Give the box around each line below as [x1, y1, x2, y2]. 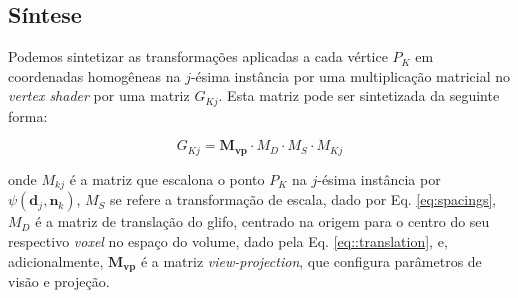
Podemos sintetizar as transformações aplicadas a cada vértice [8, 46, 388, 67]
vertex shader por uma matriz [8, 85, 190, 106]
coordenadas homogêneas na [8, 65, 181, 86]
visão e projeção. [8, 270, 110, 291]
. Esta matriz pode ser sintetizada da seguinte [218, 85, 500, 106]
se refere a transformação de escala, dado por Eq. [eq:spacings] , [110, 189, 497, 210]
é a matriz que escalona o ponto [69, 168, 265, 189]
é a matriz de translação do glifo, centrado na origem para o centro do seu [35, 211, 490, 232]
